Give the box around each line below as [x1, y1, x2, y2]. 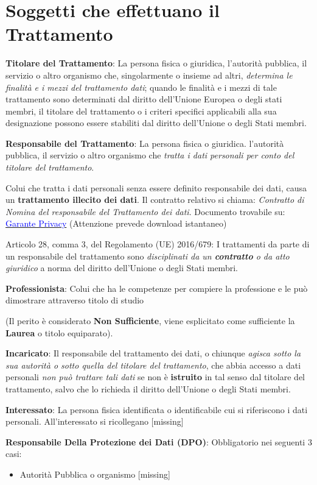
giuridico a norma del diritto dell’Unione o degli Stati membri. [5, 261, 238, 274]
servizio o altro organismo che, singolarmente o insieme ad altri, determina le [5, 68, 293, 81]
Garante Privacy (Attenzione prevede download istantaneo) [5, 217, 227, 230]
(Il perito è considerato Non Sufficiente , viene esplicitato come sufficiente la [5, 314, 295, 327]
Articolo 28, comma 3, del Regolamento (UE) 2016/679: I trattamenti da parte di [5, 238, 310, 250]
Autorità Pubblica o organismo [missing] [19, 467, 170, 480]
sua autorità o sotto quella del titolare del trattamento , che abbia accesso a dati [5, 358, 301, 371]
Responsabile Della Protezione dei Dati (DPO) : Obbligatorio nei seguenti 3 [5, 435, 312, 448]
